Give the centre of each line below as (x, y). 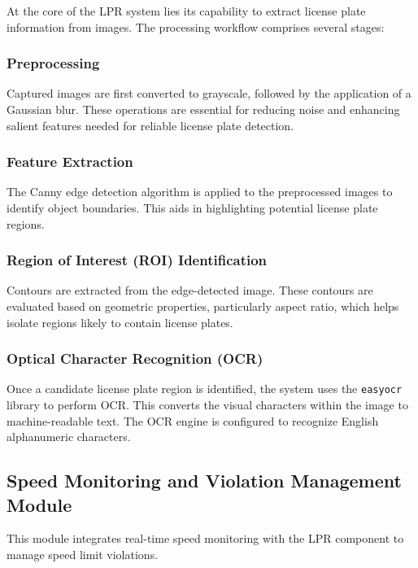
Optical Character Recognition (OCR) (135, 358)
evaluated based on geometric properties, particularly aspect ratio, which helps (203, 306)
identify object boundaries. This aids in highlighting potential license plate (192, 208)
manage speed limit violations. (83, 555)
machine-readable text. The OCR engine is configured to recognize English (193, 420)
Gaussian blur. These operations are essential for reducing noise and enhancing (203, 109)
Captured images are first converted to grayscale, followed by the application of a (209, 93)
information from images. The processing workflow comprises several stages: (196, 26)
